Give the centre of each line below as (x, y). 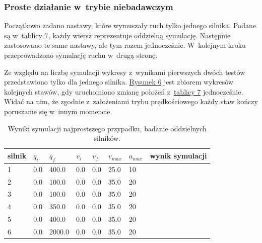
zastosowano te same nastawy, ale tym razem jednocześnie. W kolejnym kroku (125, 45)
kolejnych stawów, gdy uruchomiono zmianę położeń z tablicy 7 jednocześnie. (124, 91)
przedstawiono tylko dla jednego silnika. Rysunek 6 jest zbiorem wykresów (119, 82)
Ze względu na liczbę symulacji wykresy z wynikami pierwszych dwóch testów (125, 72)
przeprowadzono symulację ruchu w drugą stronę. (81, 55)
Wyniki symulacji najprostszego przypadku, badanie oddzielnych (107, 128)
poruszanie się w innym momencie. (58, 111)
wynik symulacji (178, 156)
